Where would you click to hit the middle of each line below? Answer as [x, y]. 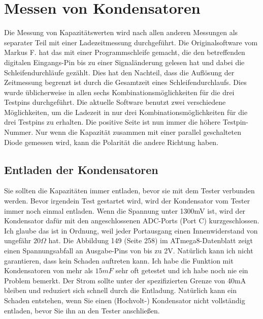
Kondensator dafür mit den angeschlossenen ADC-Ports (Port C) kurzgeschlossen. [132, 221]
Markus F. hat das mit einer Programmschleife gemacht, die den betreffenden [125, 52]
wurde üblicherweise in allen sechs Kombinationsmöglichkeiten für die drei [119, 92]
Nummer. [19, 132]
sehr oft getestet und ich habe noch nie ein [182, 270]
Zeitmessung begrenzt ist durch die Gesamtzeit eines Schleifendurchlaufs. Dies [125, 82]
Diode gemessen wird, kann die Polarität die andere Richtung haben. [111, 142]
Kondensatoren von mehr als [48, 270]
